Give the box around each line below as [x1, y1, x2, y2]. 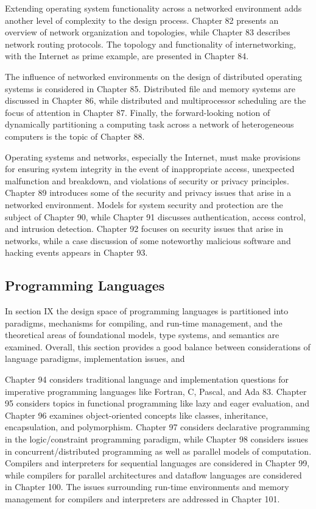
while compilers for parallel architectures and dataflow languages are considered [5, 468, 302, 481]
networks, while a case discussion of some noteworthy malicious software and [5, 234, 291, 247]
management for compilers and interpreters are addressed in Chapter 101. [5, 492, 280, 505]
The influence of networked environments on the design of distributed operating [5, 70, 303, 82]
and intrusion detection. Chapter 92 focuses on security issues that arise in [5, 222, 283, 235]
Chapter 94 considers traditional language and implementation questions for [5, 373, 289, 386]
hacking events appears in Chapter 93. [5, 246, 148, 259]
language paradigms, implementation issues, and [5, 352, 185, 365]
